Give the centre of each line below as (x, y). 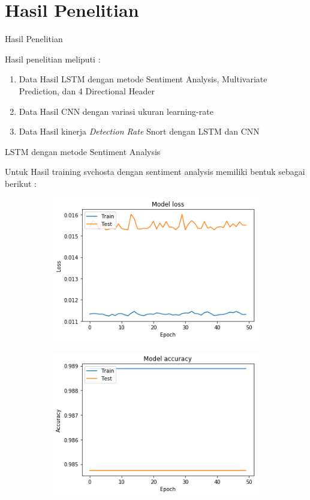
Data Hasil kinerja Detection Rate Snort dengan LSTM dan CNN (139, 131)
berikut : (21, 183)
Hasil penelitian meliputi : (53, 59)
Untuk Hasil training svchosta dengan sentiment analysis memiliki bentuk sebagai (155, 172)
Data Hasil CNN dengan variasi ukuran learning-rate (116, 111)
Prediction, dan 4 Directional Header (87, 90)
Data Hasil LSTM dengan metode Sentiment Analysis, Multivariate (143, 79)
